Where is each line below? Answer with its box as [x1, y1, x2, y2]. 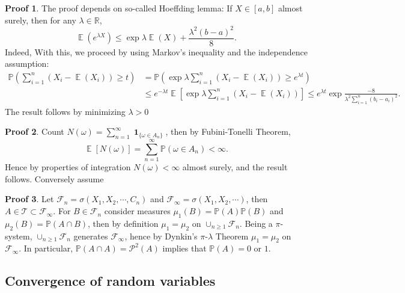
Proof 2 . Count [5, 125, 64, 138]
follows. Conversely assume [5, 172, 104, 185]
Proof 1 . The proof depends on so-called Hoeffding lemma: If [5, 2, 233, 14]
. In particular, [19, 242, 73, 254]
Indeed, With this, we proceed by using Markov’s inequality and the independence [5, 45, 308, 58]
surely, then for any [5, 13, 76, 26]
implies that [162, 242, 207, 254]
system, [5, 229, 32, 242]
